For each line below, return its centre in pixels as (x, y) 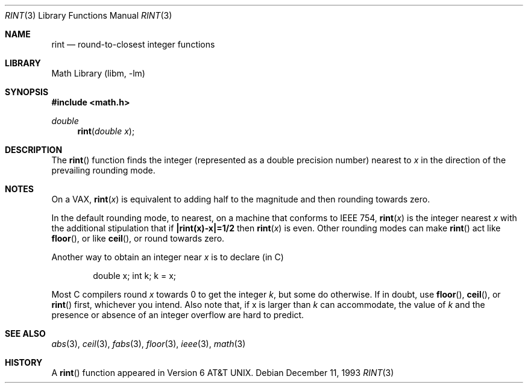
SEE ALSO (25, 333)
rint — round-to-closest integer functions (133, 44)
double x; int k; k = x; (135, 276)
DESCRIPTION (34, 150)
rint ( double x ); (106, 131)
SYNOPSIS (27, 92)
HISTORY (24, 362)
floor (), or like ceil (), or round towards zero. (138, 238)
